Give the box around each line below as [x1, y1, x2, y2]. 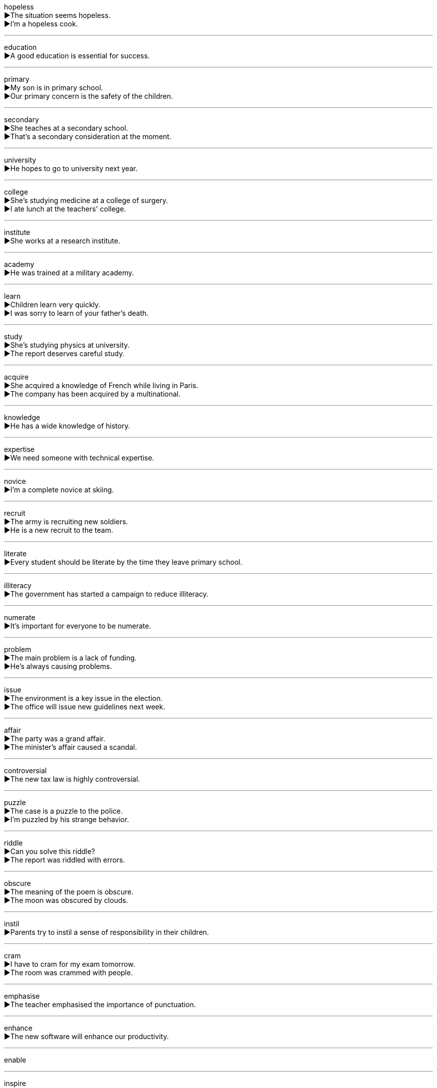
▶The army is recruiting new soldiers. [4, 517, 128, 526]
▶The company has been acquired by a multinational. [4, 390, 181, 398]
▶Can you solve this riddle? [4, 847, 95, 856]
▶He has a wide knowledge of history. [4, 422, 130, 430]
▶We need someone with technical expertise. [4, 453, 154, 462]
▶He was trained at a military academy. [4, 268, 134, 277]
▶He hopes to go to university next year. [4, 164, 138, 173]
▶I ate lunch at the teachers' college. [4, 205, 126, 213]
